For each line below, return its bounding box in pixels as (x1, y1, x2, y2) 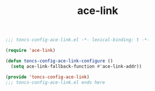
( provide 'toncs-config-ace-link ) (5, 74, 90, 80)
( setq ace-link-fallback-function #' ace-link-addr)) (11, 63, 142, 69)
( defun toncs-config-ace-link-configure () (5, 58, 113, 64)
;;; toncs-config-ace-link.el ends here (5, 79, 106, 85)
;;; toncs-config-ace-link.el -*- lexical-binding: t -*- (5, 37, 150, 43)
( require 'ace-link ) (5, 48, 56, 54)
